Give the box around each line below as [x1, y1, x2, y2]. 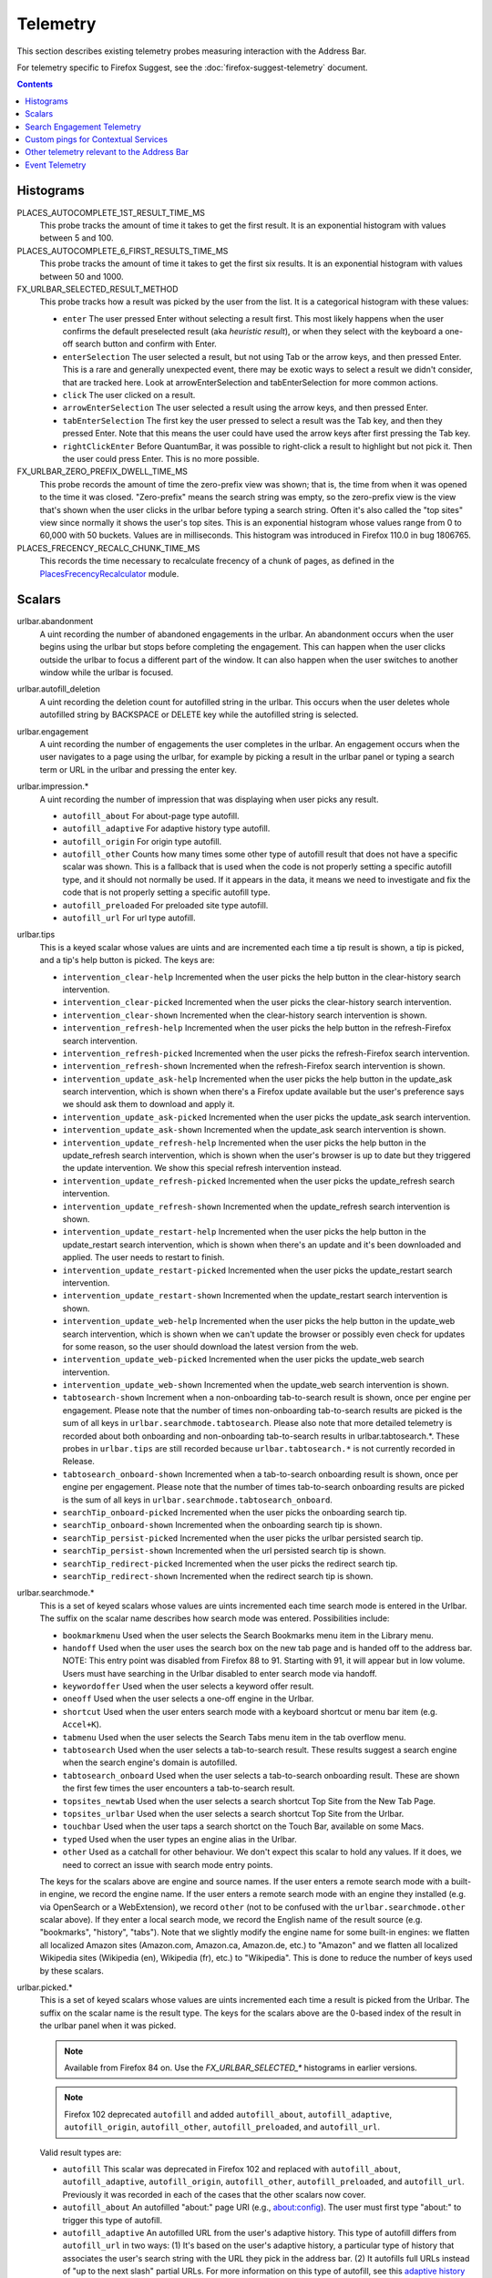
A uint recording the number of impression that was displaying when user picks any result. [39, 794, 379, 805]
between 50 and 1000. [39, 271, 124, 282]
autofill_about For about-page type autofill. [62, 810, 241, 821]
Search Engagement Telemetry [25, 121, 141, 132]
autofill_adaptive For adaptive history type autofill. [62, 823, 271, 834]
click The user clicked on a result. [62, 390, 196, 401]
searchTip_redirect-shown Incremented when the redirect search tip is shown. [62, 1570, 374, 1581]
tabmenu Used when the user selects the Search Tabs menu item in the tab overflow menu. [62, 1731, 406, 1742]
